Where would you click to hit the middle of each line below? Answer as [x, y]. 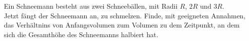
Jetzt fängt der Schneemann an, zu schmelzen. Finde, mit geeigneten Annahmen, [125, 15]
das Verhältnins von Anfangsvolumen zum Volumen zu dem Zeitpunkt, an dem [122, 25]
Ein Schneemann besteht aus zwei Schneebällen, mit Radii [91, 6]
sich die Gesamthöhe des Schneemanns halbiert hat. [81, 34]
